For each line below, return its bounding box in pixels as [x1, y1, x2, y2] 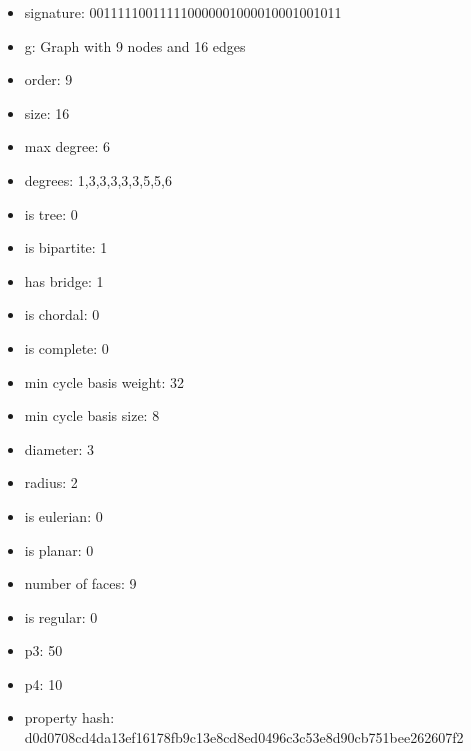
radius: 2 [24, 472, 78, 493]
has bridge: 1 [24, 270, 104, 291]
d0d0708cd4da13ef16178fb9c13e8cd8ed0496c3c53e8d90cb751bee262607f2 [24, 727, 464, 748]
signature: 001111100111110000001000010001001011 [24, 2, 342, 22]
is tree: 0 [24, 203, 78, 224]
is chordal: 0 [24, 304, 100, 325]
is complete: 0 [24, 337, 109, 358]
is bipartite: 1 [24, 237, 108, 258]
